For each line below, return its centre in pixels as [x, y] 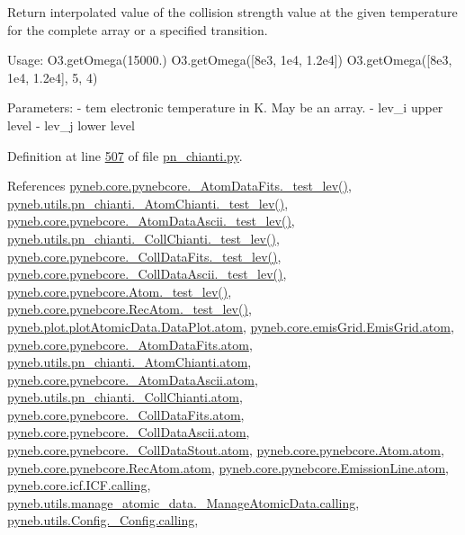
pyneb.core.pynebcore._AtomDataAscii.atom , [133, 379]
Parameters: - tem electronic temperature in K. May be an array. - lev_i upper [225, 107]
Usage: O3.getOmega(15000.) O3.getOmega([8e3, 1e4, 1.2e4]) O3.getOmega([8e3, [230, 60]
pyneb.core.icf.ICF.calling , [79, 485]
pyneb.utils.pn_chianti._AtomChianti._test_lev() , [148, 203]
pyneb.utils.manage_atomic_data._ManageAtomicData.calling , [183, 502]
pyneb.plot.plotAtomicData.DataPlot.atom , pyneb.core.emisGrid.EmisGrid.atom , [231, 326]
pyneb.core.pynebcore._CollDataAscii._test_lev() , [147, 274]
